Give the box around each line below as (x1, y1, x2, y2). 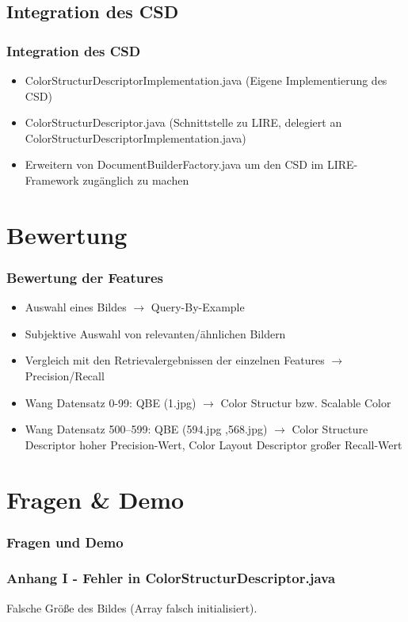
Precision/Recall (25, 367, 105, 384)
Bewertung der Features (6, 267, 164, 287)
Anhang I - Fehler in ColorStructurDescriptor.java (6, 568, 336, 588)
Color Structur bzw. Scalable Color (220, 394, 391, 410)
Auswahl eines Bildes (25, 299, 127, 315)
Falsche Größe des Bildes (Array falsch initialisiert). (6, 599, 257, 616)
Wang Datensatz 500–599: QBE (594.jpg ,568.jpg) (25, 421, 268, 437)
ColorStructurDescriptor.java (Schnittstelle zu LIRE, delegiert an (25, 114, 342, 131)
